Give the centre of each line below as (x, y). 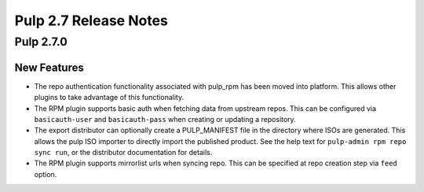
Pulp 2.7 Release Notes (91, 20)
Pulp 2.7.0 (41, 42)
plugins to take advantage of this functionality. (109, 98)
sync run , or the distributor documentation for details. (123, 153)
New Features (49, 67)
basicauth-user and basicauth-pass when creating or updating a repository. (165, 119)
